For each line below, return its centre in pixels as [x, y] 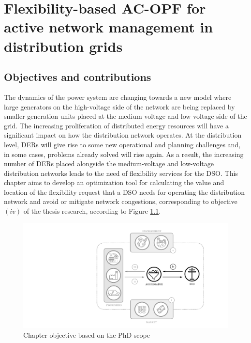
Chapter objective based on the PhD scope [87, 335]
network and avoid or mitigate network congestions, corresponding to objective [121, 201]
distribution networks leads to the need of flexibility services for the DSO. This [121, 173]
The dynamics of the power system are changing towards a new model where [118, 97]
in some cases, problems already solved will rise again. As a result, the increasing [124, 154]
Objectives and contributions [78, 77]
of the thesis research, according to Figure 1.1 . [92, 211]
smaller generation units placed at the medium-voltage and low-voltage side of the [125, 116]
